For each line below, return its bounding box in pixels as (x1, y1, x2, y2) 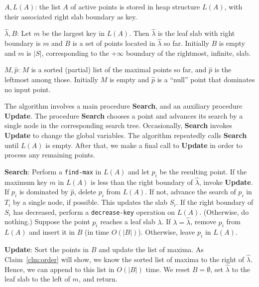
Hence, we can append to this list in (4, 264, 115, 274)
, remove (190, 216, 216, 227)
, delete (74, 186, 97, 197)
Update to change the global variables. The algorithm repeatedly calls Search (4, 130, 247, 140)
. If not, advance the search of (145, 186, 236, 197)
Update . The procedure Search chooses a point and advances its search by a (4, 110, 243, 121)
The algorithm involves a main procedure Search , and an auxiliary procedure (4, 101, 243, 111)
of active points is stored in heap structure (70, 1, 200, 11)
